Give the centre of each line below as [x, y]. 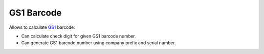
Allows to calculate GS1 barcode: [42, 27]
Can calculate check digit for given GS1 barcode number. [79, 36]
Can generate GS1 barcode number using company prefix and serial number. [99, 43]
